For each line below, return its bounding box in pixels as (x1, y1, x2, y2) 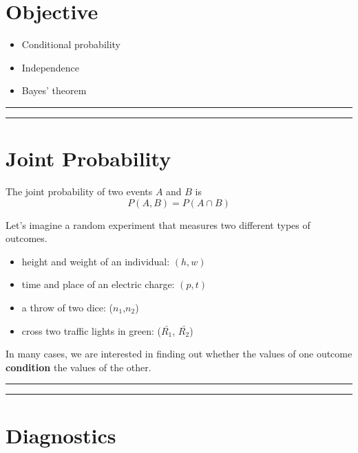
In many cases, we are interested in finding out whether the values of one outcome (6, 346, 352, 361)
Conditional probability (21, 37, 121, 52)
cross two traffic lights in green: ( (21, 323, 161, 338)
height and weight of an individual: (21, 254, 170, 268)
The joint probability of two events (6, 184, 153, 199)
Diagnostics (6, 421, 116, 449)
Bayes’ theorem (21, 83, 87, 98)
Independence (21, 60, 80, 74)
